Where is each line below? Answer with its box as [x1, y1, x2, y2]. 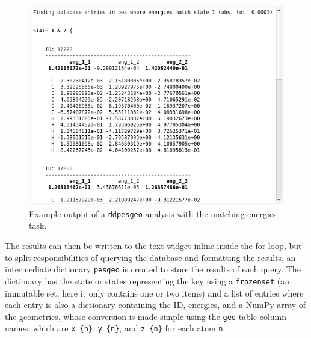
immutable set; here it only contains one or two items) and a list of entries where [5, 286, 304, 299]
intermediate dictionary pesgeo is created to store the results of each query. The [5, 263, 301, 275]
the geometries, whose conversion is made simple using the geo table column [5, 310, 287, 322]
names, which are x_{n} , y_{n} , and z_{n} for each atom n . [5, 322, 226, 334]
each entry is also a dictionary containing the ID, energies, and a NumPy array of [5, 298, 306, 311]
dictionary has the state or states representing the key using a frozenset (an [5, 274, 289, 287]
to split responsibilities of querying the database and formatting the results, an [5, 251, 296, 263]
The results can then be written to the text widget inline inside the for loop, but [5, 239, 302, 252]
